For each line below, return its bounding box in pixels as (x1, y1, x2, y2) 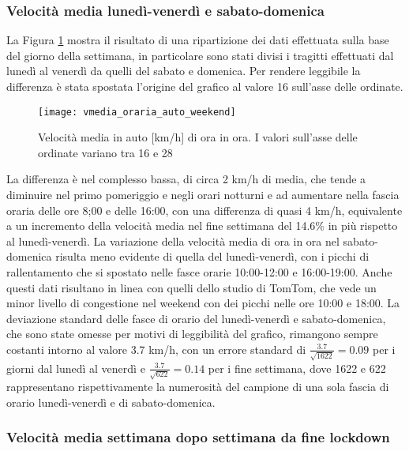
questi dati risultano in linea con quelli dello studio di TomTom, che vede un (6, 279, 377, 295)
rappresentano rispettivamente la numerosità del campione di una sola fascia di (6, 378, 389, 395)
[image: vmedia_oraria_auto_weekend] (38, 106, 236, 118)
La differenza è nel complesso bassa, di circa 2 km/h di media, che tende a (6, 171, 366, 187)
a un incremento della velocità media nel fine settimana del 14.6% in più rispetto (6, 217, 398, 234)
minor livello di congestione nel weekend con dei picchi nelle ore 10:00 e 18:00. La (6, 295, 400, 311)
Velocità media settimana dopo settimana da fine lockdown (6, 427, 390, 447)
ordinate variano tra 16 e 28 (38, 144, 173, 160)
